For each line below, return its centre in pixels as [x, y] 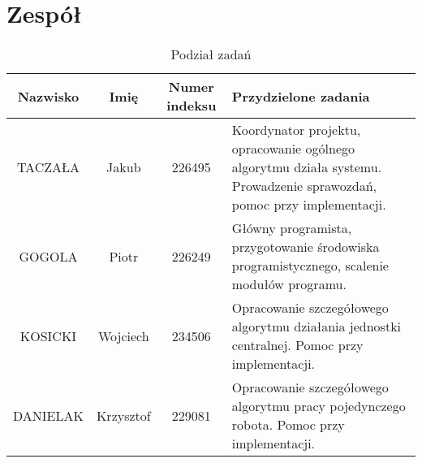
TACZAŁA [48, 167]
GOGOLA [48, 256]
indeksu [192, 106]
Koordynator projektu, [296, 130]
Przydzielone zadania [301, 96]
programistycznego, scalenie [310, 266]
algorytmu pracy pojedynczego [319, 406]
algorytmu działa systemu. [307, 167]
